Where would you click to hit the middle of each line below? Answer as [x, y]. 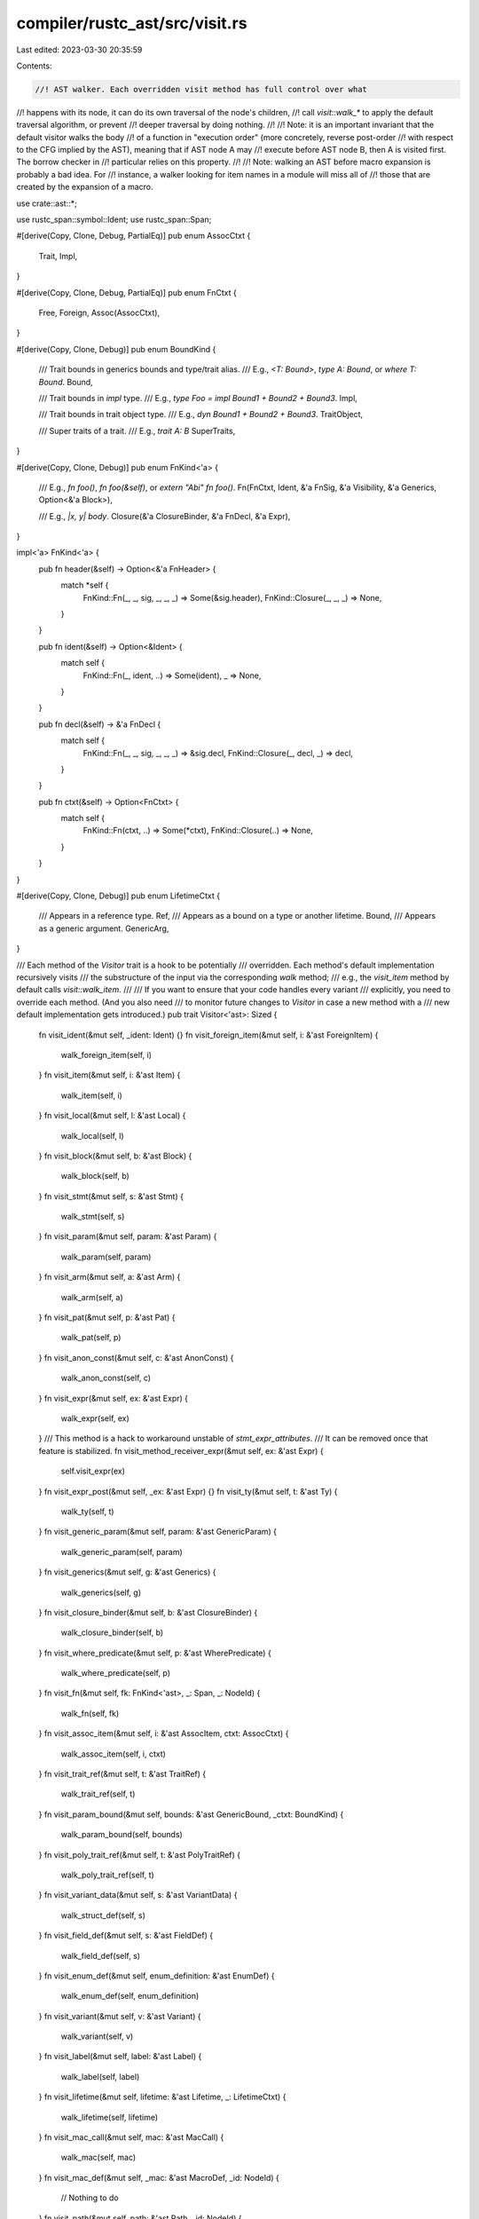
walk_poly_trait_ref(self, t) [107, 1875]
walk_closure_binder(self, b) [112, 1632]
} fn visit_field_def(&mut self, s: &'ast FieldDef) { [126, 1936]
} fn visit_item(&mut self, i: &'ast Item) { [110, 1075]
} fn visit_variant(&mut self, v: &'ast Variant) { [120, 2016]
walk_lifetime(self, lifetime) [110, 2117]
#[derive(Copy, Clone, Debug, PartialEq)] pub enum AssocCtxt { [133, 236]
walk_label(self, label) [100, 2076]
